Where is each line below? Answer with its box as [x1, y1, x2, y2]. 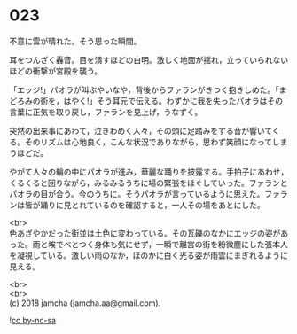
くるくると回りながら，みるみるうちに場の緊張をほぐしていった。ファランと [9, 177, 288, 188]
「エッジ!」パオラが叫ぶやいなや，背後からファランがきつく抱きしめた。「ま [9, 84, 287, 95]
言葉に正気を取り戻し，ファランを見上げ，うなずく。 [9, 106, 203, 117]
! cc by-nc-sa [9, 315, 56, 325]
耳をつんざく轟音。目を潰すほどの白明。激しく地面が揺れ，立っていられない [9, 54, 289, 65]
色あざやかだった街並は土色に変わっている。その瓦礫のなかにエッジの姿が [9, 228, 281, 238]
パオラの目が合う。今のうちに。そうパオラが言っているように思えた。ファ [9, 188, 281, 199]
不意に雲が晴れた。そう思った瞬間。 [9, 35, 142, 46]
